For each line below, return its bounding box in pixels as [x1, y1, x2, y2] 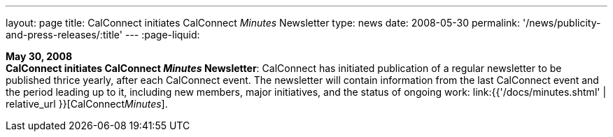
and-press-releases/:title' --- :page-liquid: [6, 29, 200, 41]
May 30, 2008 [6, 50, 73, 62]
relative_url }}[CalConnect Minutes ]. [6, 98, 168, 110]
